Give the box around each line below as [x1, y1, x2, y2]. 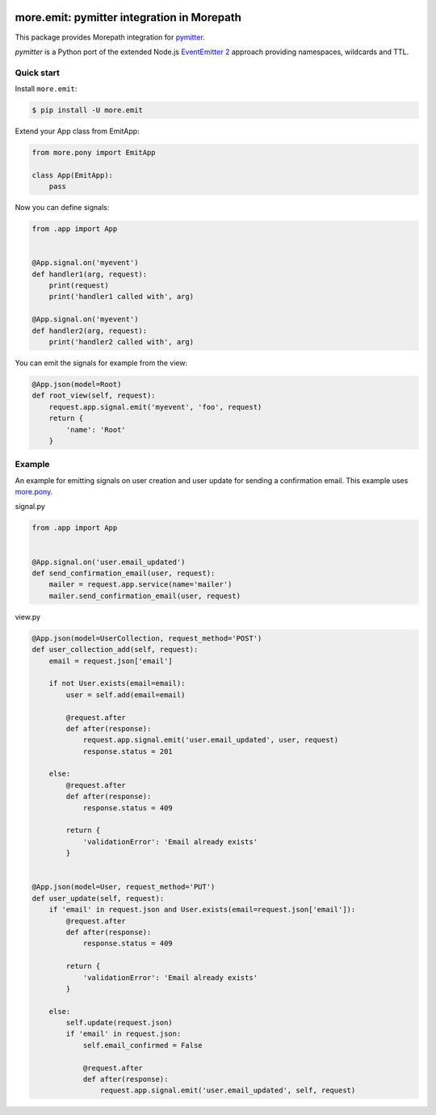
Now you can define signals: [15, 203, 110, 212]
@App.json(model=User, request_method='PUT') [31, 882, 216, 892]
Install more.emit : [15, 84, 78, 94]
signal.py [15, 502, 46, 511]
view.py [15, 612, 40, 621]
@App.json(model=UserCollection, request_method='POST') [31, 633, 262, 642]
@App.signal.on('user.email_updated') [31, 557, 186, 566]
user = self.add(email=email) [65, 690, 186, 699]
